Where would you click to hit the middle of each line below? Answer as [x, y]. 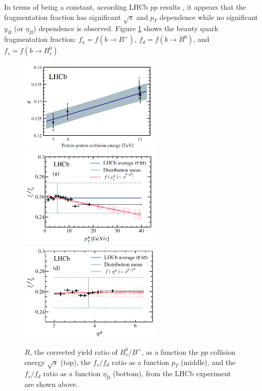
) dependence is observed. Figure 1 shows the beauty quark [126, 28]
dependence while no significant [209, 17]
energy [35, 362]
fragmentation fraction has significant [62, 17]
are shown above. [51, 384]
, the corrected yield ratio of [74, 351]
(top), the [75, 362]
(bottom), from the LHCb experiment [172, 373]
